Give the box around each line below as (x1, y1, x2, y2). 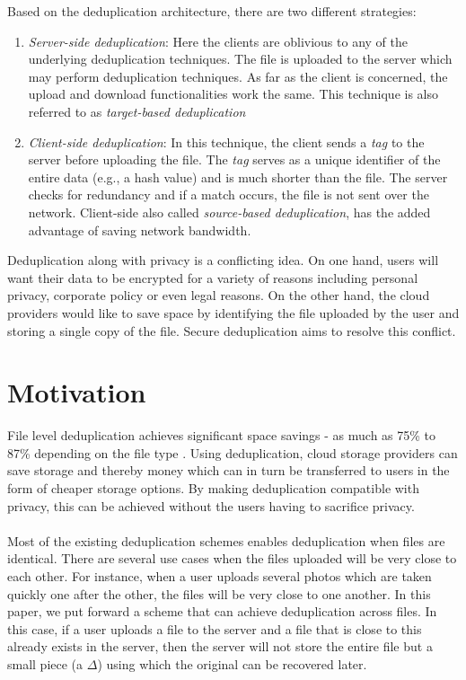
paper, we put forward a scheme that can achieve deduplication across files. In (7, 602, 437, 621)
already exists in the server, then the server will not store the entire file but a (7, 637, 433, 656)
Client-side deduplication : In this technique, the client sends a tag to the (28, 132, 425, 151)
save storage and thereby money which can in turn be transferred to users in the (7, 461, 450, 480)
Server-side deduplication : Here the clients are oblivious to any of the (28, 31, 408, 50)
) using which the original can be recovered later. (97, 654, 367, 673)
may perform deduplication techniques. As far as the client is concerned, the (28, 66, 448, 85)
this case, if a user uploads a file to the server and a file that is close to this (7, 619, 422, 638)
